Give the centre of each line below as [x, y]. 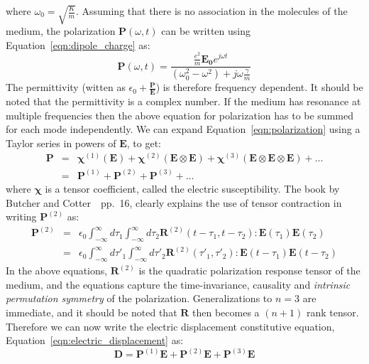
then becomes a [226, 312]
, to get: [144, 143]
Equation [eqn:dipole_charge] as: [78, 44]
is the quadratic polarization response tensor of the [249, 271]
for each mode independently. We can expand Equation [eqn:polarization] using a [183, 129]
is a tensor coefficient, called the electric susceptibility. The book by [192, 188]
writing [21, 216]
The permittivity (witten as [66, 87]
